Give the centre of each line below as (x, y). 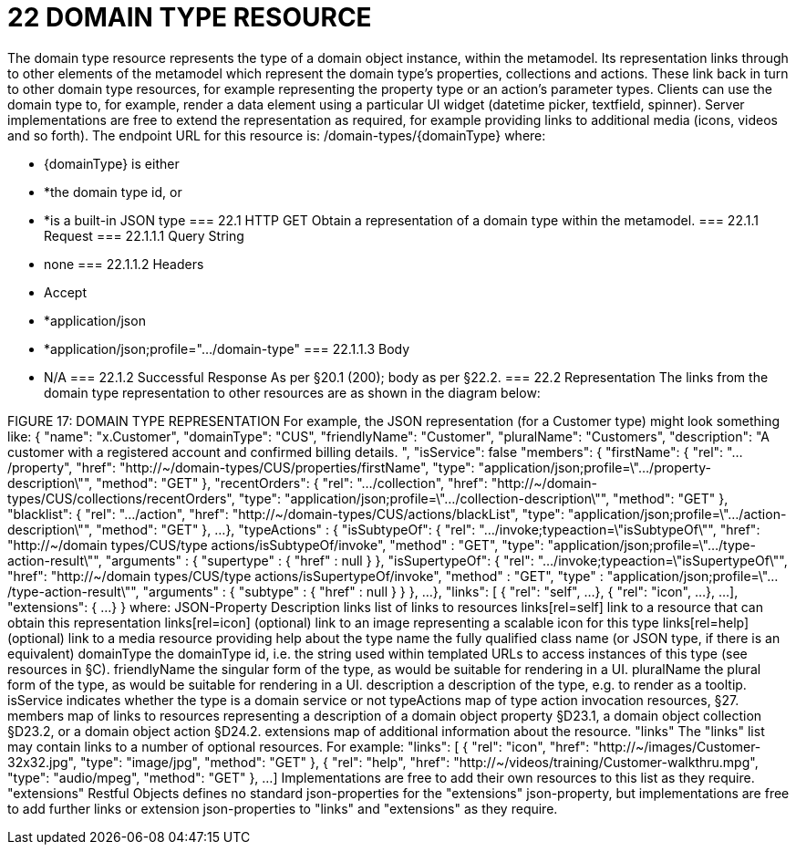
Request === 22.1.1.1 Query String (144, 235)
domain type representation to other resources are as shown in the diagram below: (292, 392)
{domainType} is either (112, 163)
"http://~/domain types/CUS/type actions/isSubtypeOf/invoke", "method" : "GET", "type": (276, 545)
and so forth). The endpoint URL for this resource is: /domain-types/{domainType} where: (277, 135)
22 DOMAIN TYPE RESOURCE (190, 17)
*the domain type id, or (113, 192)
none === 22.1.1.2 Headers (124, 264)
